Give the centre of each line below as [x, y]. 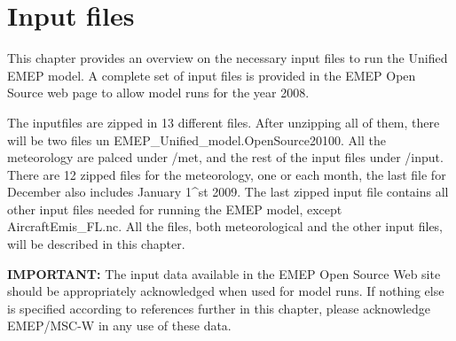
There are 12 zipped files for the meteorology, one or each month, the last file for [227, 174]
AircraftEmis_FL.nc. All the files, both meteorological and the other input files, [225, 226]
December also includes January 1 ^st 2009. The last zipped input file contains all [228, 192]
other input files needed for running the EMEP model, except [175, 209]
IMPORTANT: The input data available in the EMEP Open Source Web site [224, 273]
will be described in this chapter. [96, 244]
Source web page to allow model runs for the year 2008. [158, 93]
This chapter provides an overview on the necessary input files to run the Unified [228, 58]
